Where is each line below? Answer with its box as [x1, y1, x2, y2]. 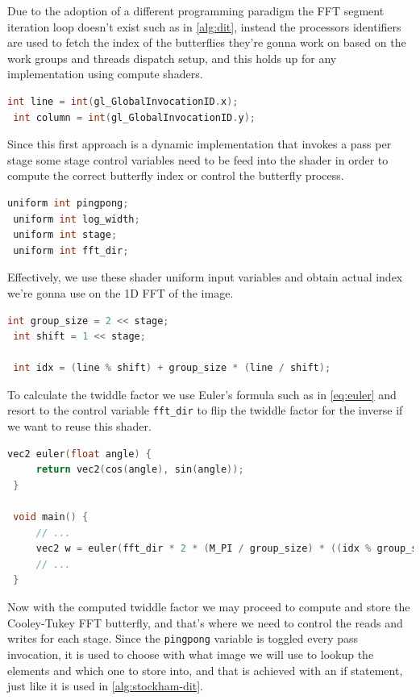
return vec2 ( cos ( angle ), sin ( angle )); [35, 464, 244, 476]
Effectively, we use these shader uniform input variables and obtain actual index [7, 269, 403, 285]
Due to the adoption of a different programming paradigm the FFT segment [7, 2, 385, 19]
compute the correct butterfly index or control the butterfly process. [7, 167, 344, 184]
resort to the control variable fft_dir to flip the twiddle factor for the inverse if [7, 402, 403, 419]
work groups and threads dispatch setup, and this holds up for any [7, 49, 337, 66]
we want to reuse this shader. [7, 418, 152, 435]
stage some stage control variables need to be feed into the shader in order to [7, 151, 389, 168]
